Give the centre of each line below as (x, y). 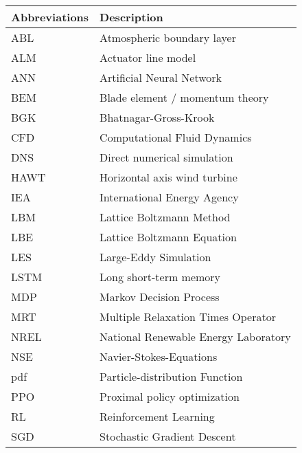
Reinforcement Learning (157, 416)
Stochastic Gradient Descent (168, 436)
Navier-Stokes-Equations (159, 356)
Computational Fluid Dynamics (176, 137)
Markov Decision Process (160, 297)
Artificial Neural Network (161, 77)
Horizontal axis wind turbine (169, 177)
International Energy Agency (169, 197)
